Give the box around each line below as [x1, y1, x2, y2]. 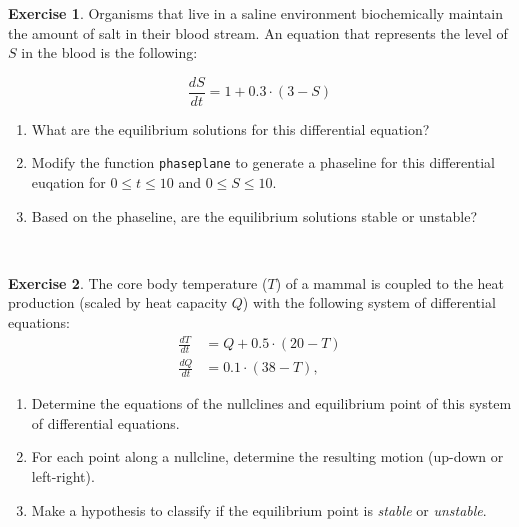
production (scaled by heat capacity [8, 292, 228, 313]
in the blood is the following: [21, 42, 198, 63]
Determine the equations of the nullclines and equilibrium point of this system [31, 393, 512, 414]
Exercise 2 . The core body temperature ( [8, 272, 268, 293]
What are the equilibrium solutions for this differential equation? [31, 118, 430, 139]
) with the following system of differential [242, 292, 496, 313]
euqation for [31, 172, 106, 193]
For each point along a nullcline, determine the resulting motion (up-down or [31, 446, 504, 467]
